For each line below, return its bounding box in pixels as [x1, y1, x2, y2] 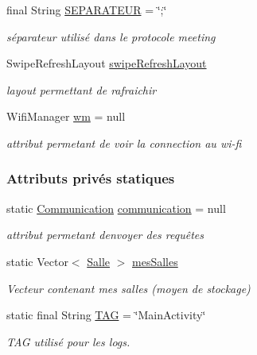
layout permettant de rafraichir [6, 81, 157, 98]
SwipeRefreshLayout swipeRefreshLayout [6, 55, 207, 71]
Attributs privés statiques [6, 168, 175, 188]
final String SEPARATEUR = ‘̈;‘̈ [6, 2, 167, 17]
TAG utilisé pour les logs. [6, 333, 130, 349]
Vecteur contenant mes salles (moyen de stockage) [6, 280, 251, 296]
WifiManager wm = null [6, 108, 126, 125]
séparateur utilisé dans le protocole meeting [6, 28, 216, 44]
